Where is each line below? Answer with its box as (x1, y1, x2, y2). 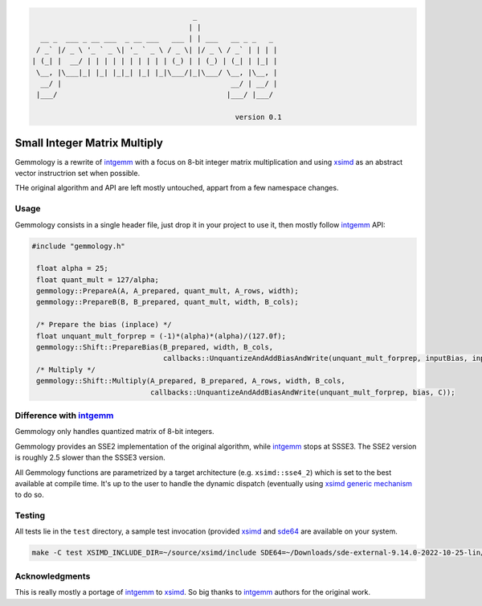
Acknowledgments (14, 571, 91, 582)
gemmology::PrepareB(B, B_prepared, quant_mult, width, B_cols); (36, 297, 299, 307)
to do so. (14, 490, 44, 500)
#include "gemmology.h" (31, 241, 126, 251)
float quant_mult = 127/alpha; (36, 275, 160, 285)
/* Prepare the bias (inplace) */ (36, 320, 172, 330)
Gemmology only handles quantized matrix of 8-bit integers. (14, 427, 214, 436)
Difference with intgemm (14, 410, 114, 421)
